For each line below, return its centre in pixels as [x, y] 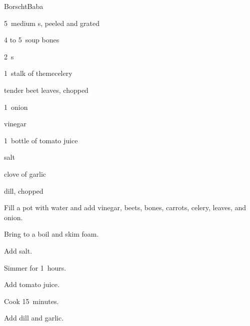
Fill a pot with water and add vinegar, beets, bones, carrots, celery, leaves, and [125, 207]
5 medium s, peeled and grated [52, 23]
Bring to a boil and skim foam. [51, 234]
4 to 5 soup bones [32, 40]
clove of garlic [25, 173]
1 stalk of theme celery [38, 73]
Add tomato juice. [32, 284]
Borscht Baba [24, 6]
